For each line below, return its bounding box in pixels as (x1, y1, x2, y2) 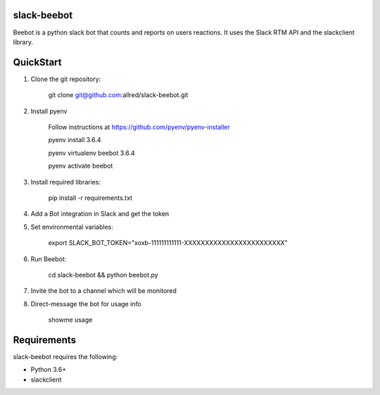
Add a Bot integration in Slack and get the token (30, 210, 170, 218)
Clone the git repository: (30, 75, 101, 83)
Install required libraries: (30, 177, 101, 186)
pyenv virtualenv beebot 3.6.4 (48, 149, 135, 157)
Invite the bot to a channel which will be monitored (30, 287, 177, 295)
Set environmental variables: (30, 222, 114, 231)
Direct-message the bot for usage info (30, 299, 142, 308)
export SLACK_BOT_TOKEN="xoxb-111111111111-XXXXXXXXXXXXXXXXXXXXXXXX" (48, 239, 288, 247)
